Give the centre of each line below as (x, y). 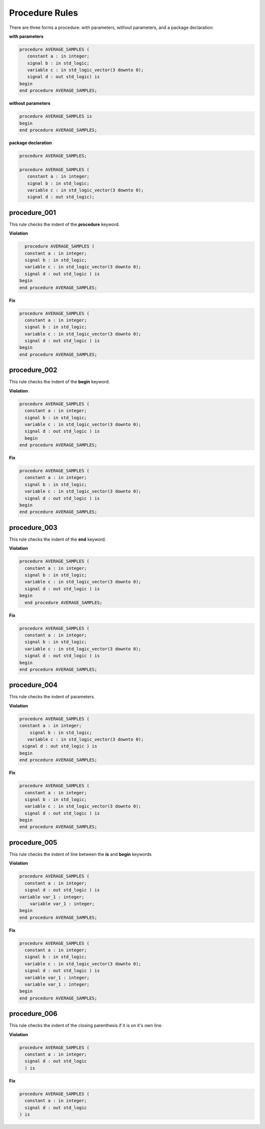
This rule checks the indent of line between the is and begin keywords (80, 854)
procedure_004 (33, 685)
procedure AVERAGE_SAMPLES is (56, 116)
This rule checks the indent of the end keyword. (58, 539)
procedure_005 (33, 842)
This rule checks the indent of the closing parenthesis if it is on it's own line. (86, 1025)
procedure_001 (33, 213)
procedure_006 (33, 1014)
